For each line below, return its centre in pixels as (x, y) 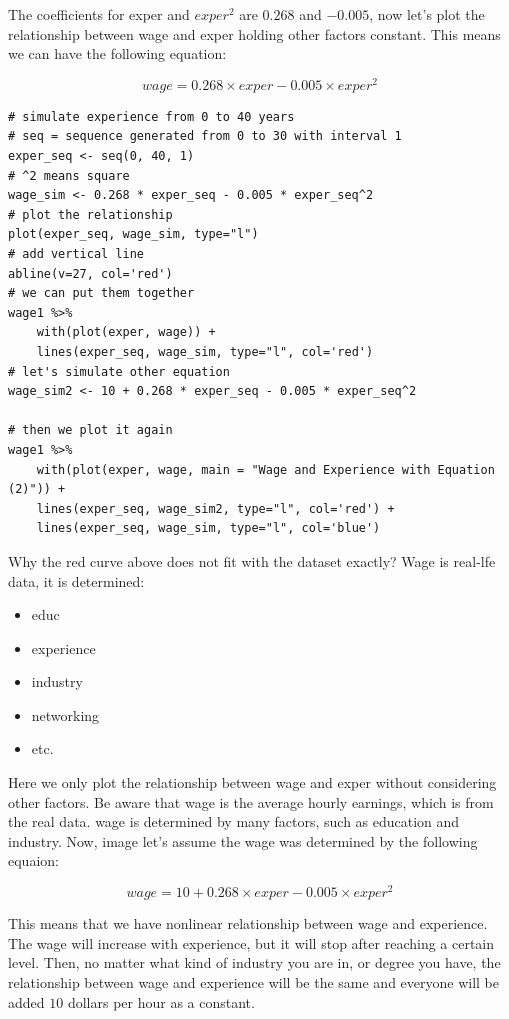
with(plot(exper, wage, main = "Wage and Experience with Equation (265, 469)
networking (65, 714)
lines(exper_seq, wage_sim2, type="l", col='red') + (215, 508)
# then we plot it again (90, 430)
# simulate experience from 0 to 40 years (151, 116)
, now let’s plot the (427, 14)
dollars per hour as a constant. (161, 1001)
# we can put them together (101, 293)
